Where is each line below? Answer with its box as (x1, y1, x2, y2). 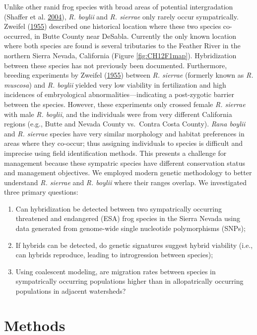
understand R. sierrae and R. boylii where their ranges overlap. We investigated (4, 177, 247, 187)
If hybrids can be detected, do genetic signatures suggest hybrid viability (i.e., (15, 239, 253, 250)
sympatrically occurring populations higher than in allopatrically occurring (15, 276, 244, 286)
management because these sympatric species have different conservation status (4, 157, 245, 168)
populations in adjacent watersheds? (15, 286, 126, 296)
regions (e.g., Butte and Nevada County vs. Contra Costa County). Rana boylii (4, 118, 246, 129)
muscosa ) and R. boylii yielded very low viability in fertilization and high (4, 79, 226, 90)
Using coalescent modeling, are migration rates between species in (15, 266, 216, 276)
